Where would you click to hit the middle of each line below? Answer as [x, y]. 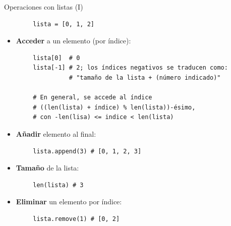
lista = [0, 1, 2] [64, 24]
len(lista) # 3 [58, 185]
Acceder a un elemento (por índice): [73, 41]
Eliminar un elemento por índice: [69, 202]
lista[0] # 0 [56, 58]
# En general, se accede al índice [93, 98]
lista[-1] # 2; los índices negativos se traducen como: [130, 68]
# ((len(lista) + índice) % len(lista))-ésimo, [114, 107]
